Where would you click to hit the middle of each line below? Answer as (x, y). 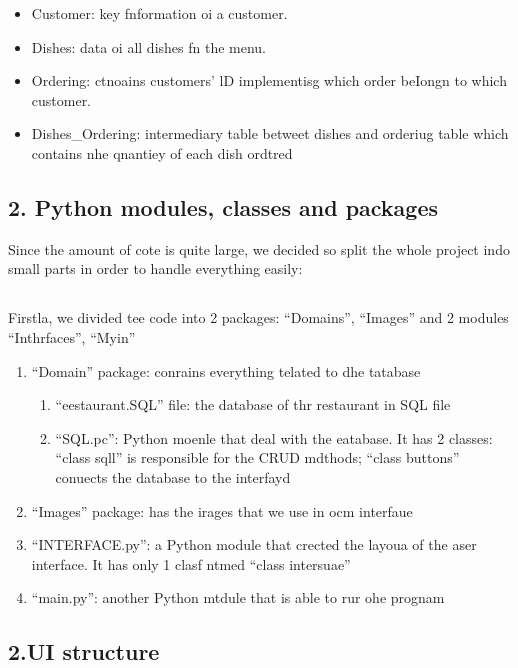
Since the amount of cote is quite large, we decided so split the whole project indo (259, 248)
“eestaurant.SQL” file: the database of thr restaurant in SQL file (253, 404)
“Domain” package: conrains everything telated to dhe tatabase (226, 370)
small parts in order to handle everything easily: (155, 268)
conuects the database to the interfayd (173, 476)
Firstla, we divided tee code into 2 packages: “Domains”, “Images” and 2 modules (258, 317)
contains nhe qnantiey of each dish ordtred (162, 152)
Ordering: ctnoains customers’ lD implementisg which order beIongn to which (269, 80)
